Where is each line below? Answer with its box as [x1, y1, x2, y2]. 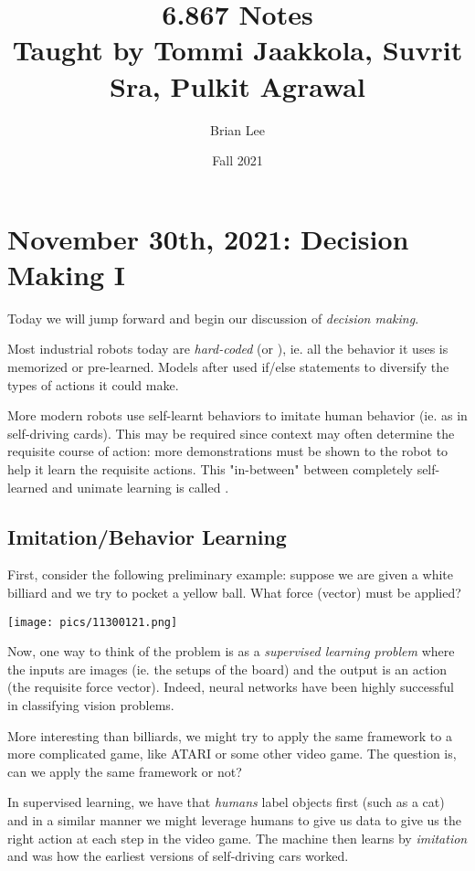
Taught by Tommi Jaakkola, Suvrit [12, 31, 463, 69]
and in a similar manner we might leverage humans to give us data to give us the [7, 810, 461, 829]
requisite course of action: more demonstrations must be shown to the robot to [7, 441, 449, 461]
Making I [7, 255, 126, 292]
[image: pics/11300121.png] [7, 615, 178, 629]
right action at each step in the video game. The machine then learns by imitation [7, 828, 468, 847]
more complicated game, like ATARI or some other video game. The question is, [7, 744, 457, 763]
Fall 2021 [212, 151, 263, 170]
